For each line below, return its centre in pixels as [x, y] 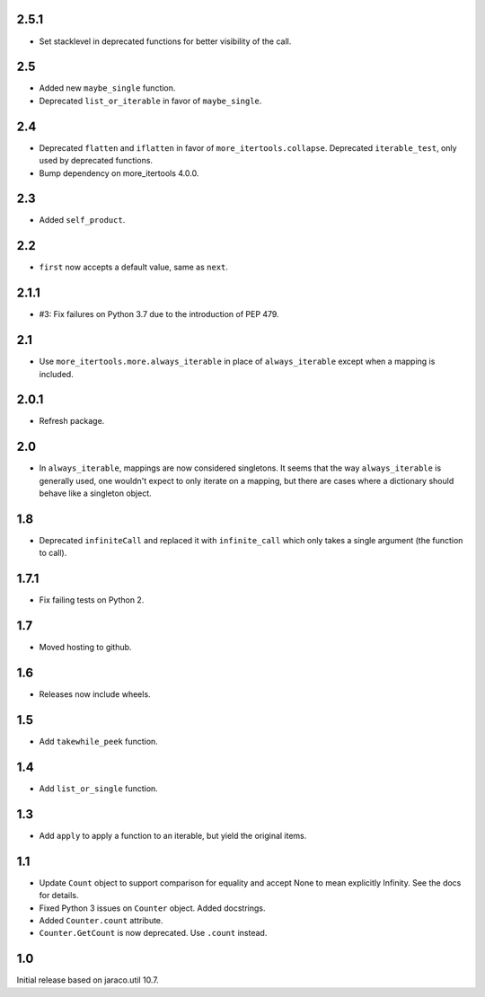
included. [56, 374]
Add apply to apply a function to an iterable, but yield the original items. [173, 835]
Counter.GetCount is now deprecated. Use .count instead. [153, 933]
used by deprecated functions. [96, 161]
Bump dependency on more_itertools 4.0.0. [119, 173]
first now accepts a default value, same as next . [134, 267]
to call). [53, 553]
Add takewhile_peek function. [99, 742]
